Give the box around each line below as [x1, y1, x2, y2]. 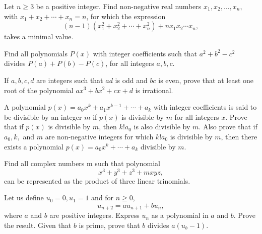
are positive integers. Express [49, 210, 140, 220]
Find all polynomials [4, 48, 68, 58]
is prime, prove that [79, 220, 140, 230]
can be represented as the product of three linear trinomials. [4, 175, 190, 186]
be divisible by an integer [4, 111, 82, 122]
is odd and [115, 74, 148, 85]
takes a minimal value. [4, 31, 74, 42]
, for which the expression [86, 11, 166, 21]
